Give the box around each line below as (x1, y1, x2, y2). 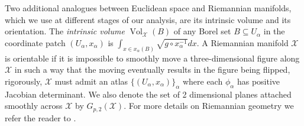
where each (182, 75, 223, 87)
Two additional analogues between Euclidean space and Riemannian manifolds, (5, 2, 292, 14)
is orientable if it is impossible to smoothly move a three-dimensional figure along (5, 51, 300, 64)
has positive (237, 75, 280, 87)
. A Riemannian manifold (196, 36, 289, 49)
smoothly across (5, 99, 63, 112)
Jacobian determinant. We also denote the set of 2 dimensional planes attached (5, 88, 292, 100)
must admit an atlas (54, 75, 128, 87)
